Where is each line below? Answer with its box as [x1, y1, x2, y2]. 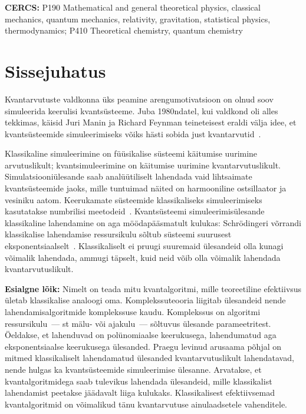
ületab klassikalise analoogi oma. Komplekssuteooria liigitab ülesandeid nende [5, 294, 286, 306]
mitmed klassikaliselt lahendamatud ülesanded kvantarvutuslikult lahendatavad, [5, 352, 294, 364]
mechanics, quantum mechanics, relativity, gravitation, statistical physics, [5, 12, 271, 25]
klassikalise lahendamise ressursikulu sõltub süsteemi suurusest [5, 228, 232, 240]
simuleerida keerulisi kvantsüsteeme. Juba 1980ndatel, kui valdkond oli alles [5, 104, 278, 117]
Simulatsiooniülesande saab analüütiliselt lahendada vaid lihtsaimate [5, 170, 252, 183]
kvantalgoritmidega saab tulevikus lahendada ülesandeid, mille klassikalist [5, 375, 272, 387]
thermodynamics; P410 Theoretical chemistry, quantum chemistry [5, 24, 243, 37]
